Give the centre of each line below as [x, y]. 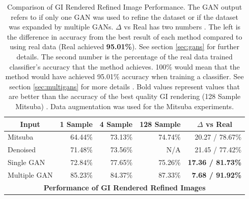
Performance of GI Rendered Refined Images [124, 187]
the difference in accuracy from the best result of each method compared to [124, 36]
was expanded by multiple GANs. [61, 27]
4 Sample [116, 124]
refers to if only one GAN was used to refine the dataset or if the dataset [124, 16]
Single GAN [26, 162]
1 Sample [76, 124]
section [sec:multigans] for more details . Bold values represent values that [124, 86]
